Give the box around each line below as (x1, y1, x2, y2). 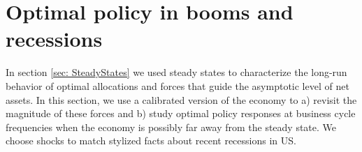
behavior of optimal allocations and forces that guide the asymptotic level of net (6, 78, 349, 93)
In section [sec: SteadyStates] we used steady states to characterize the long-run (6, 65, 347, 79)
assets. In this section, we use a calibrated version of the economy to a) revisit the (6, 92, 357, 107)
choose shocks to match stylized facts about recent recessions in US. (6, 133, 296, 148)
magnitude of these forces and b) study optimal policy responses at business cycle (6, 106, 356, 121)
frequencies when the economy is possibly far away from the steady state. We (6, 119, 337, 134)
